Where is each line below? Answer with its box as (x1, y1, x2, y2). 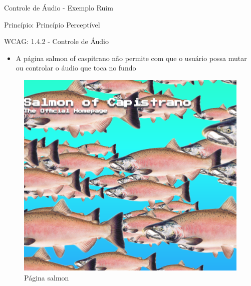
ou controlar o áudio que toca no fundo (16, 62, 136, 73)
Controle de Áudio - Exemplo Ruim (4, 2, 113, 12)
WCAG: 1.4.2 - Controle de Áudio (4, 36, 109, 46)
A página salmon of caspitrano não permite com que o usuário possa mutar (16, 52, 247, 63)
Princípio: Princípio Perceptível (4, 19, 100, 29)
